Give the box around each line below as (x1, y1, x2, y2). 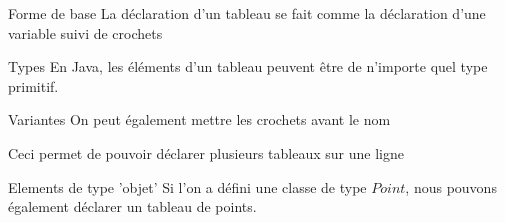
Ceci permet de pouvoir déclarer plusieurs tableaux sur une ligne (8, 142, 404, 163)
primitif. (8, 75, 59, 96)
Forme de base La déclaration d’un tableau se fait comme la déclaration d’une (8, 3, 486, 23)
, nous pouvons (405, 176, 497, 197)
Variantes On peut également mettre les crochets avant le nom (8, 109, 391, 130)
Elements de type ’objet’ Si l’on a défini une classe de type (8, 176, 367, 197)
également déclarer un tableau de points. (8, 196, 257, 217)
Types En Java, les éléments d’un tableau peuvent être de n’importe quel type (8, 56, 488, 77)
